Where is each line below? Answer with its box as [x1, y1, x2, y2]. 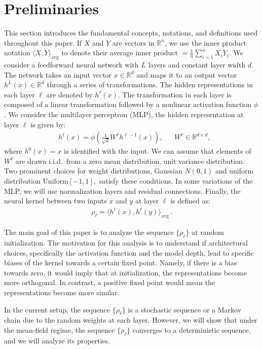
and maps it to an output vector [136, 69, 237, 80]
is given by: [30, 119, 66, 129]
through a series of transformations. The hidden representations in [47, 79, 253, 90]
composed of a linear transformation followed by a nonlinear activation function [4, 99, 252, 110]
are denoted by [46, 89, 93, 99]
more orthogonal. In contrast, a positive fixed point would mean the [4, 277, 215, 288]
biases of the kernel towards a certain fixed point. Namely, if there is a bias [4, 257, 237, 268]
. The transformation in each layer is [118, 89, 232, 99]
